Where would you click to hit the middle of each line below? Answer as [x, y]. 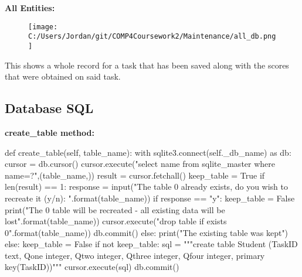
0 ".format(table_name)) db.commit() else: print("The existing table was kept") [147, 232]
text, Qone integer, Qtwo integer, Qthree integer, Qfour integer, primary [135, 255]
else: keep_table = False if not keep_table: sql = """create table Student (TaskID [151, 244]
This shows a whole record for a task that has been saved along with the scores [147, 65]
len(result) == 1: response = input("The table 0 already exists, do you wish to [146, 187]
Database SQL [49, 108]
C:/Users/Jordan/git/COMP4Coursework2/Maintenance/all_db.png [152, 37]
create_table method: [50, 132]
